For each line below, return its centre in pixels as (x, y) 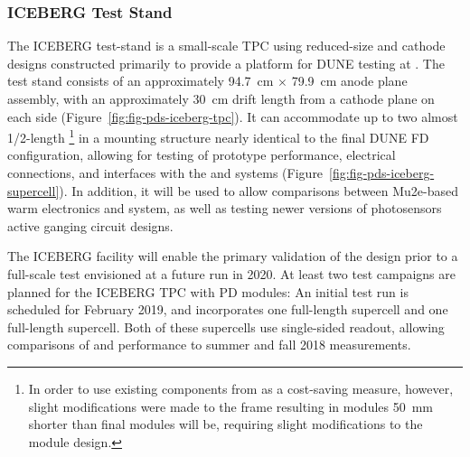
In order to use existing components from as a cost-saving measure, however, (241, 388)
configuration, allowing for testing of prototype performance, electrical (202, 155)
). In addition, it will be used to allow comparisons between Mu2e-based (259, 190)
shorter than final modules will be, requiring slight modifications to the (226, 424)
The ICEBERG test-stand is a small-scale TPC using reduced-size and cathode (226, 46)
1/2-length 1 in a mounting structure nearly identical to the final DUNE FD (218, 136)
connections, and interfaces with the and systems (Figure (165, 173)
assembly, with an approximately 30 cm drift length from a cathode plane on (221, 98)
